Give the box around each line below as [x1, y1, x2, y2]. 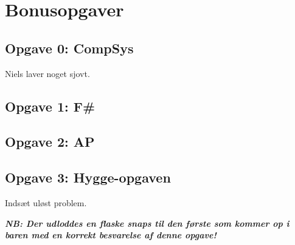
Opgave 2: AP [5, 132, 95, 151]
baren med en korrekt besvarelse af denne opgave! [5, 229, 217, 241]
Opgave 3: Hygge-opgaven [5, 168, 171, 187]
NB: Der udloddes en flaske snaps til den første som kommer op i [5, 216, 290, 229]
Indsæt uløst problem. [5, 196, 87, 209]
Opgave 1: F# [5, 96, 95, 115]
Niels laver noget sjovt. [5, 67, 90, 79]
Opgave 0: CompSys [5, 38, 134, 57]
